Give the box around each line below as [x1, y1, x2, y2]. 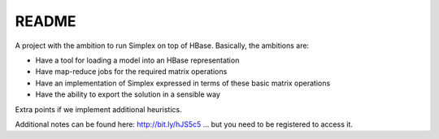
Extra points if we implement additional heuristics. [15, 104, 182, 114]
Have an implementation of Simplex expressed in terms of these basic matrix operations [35, 78, 331, 88]
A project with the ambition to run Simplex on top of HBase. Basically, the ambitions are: [15, 41, 309, 50]
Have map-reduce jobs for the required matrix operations [35, 67, 228, 76]
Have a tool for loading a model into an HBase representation [35, 55, 240, 65]
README [15, 12, 76, 30]
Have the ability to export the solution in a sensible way [35, 89, 221, 99]
